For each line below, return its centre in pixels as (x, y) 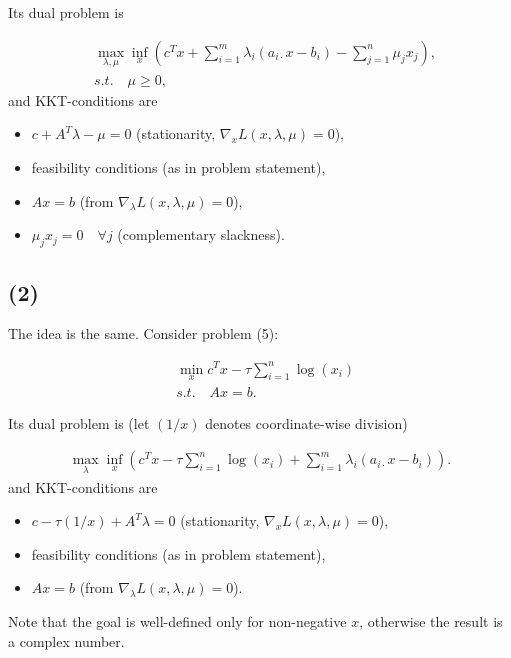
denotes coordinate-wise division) (306, 422)
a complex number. (66, 640)
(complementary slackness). (201, 234)
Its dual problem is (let (79, 422)
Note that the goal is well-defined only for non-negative (177, 621)
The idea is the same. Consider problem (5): (143, 333)
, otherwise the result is (431, 621)
